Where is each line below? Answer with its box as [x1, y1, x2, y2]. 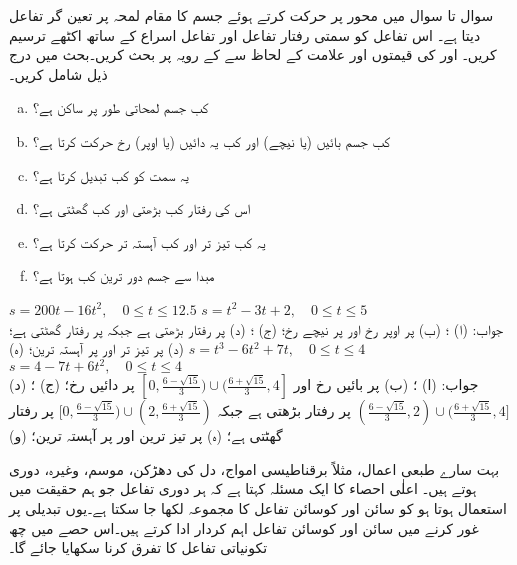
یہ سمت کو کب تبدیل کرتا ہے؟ [32, 164, 189, 185]
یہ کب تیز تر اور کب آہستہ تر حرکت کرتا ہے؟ [32, 231, 266, 252]
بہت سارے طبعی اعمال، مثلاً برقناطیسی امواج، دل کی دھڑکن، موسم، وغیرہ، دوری [9, 458, 500, 479]
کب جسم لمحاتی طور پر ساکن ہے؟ [32, 97, 209, 118]
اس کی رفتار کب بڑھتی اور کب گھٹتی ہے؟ [32, 198, 251, 219]
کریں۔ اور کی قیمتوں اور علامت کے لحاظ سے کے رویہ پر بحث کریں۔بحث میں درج [9, 44, 497, 65]
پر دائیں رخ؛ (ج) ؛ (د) [9, 374, 135, 395]
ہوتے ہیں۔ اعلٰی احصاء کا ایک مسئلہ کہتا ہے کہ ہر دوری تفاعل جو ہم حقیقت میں [9, 478, 477, 499]
